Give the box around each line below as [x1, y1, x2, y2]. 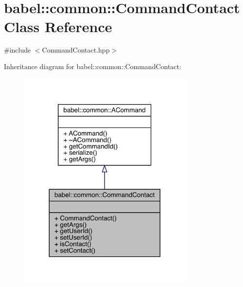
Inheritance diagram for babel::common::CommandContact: [4, 61, 181, 71]
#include [4, 45, 31, 55]
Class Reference [4, 17, 112, 36]
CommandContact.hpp [42, 45, 110, 55]
